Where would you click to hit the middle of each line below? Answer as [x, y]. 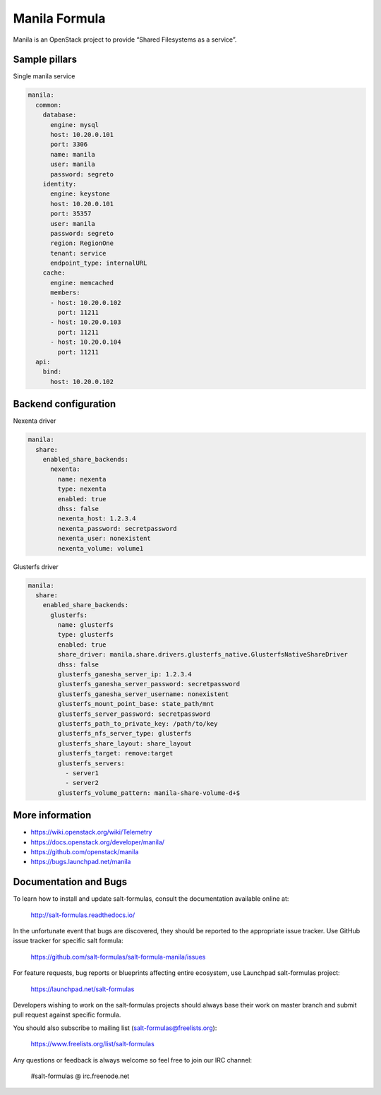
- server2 [81, 783]
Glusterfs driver [36, 567]
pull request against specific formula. [67, 1015]
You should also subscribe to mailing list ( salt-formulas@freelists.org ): [115, 1028]
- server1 [81, 773]
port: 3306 [69, 144]
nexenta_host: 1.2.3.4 [97, 519]
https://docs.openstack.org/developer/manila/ [98, 842]
